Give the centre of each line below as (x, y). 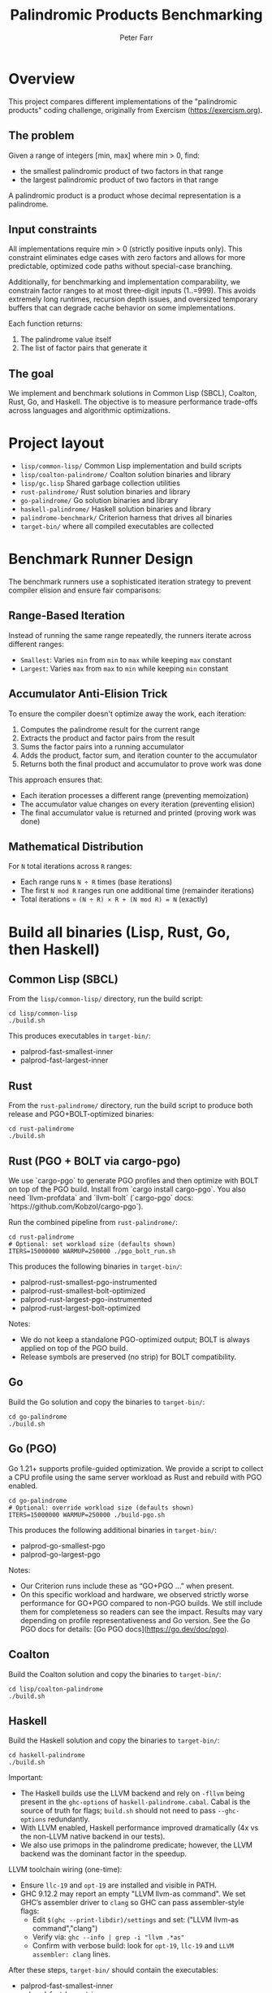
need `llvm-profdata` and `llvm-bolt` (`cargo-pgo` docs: (101, 1198)
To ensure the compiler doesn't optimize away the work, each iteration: (127, 714)
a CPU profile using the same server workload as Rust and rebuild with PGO (135, 1477)
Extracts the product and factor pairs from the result (107, 738)
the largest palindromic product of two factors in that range (119, 180)
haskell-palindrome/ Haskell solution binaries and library (115, 509)
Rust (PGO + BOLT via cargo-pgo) (95, 1161)
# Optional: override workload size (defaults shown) (101, 1508)
